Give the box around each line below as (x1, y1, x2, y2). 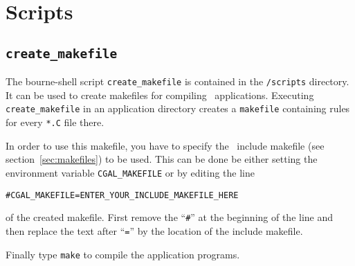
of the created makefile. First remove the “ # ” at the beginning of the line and (6, 210, 334, 224)
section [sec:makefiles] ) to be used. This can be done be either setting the (6, 152, 318, 166)
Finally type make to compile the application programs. (6, 247, 240, 261)
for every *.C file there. (6, 115, 104, 130)
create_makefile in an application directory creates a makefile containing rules (6, 101, 350, 116)
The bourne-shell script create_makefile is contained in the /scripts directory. (6, 74, 349, 89)
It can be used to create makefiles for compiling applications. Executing (6, 87, 314, 102)
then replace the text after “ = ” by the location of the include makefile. (6, 223, 303, 238)
